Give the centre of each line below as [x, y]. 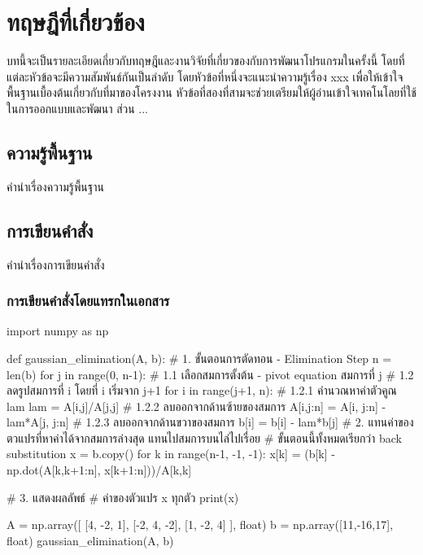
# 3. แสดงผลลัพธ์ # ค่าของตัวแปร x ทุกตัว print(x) [123, 497]
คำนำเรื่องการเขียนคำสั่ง [56, 264]
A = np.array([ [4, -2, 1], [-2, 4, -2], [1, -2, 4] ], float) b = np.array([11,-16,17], [200, 524]
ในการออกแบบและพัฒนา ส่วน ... [77, 108]
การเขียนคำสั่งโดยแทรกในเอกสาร [88, 301]
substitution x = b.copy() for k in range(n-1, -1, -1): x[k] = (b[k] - [171, 454]
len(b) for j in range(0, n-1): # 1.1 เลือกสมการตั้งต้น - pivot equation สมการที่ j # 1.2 [210, 374]
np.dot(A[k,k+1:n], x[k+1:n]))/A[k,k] [99, 470]
